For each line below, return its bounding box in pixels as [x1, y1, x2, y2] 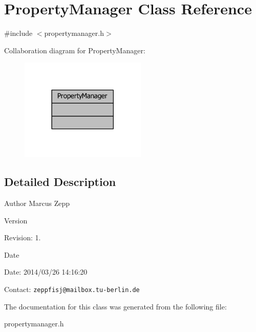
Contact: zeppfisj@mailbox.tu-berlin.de [4, 283, 140, 294]
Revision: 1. [4, 232, 41, 243]
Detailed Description [4, 174, 116, 190]
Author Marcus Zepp [4, 197, 70, 208]
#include [4, 28, 33, 38]
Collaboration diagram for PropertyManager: [4, 45, 145, 55]
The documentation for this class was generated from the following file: [4, 301, 227, 312]
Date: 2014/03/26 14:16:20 [4, 266, 88, 277]
